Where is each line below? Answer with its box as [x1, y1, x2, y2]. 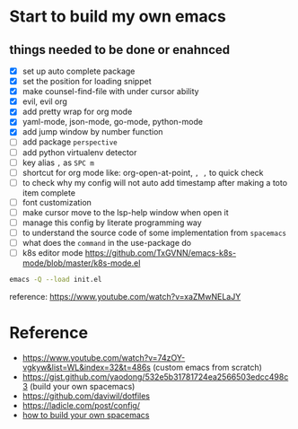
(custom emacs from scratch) [152, 362, 263, 372]
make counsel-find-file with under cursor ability [22, 86, 199, 97]
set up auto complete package [22, 66, 136, 76]
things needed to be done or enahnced [9, 42, 231, 57]
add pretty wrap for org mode [22, 106, 133, 118]
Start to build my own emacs [9, 6, 226, 27]
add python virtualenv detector [22, 146, 137, 158]
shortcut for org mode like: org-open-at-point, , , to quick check [22, 167, 264, 178]
